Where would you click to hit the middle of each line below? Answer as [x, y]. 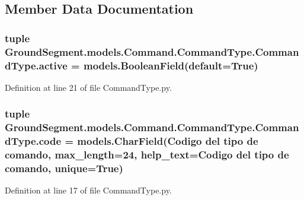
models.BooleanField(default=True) [171, 65]
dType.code [33, 141]
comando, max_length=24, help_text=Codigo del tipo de [147, 155]
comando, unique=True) [64, 168]
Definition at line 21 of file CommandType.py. [88, 87]
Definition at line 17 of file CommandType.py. [88, 190]
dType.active [36, 65]
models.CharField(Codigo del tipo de [168, 141]
